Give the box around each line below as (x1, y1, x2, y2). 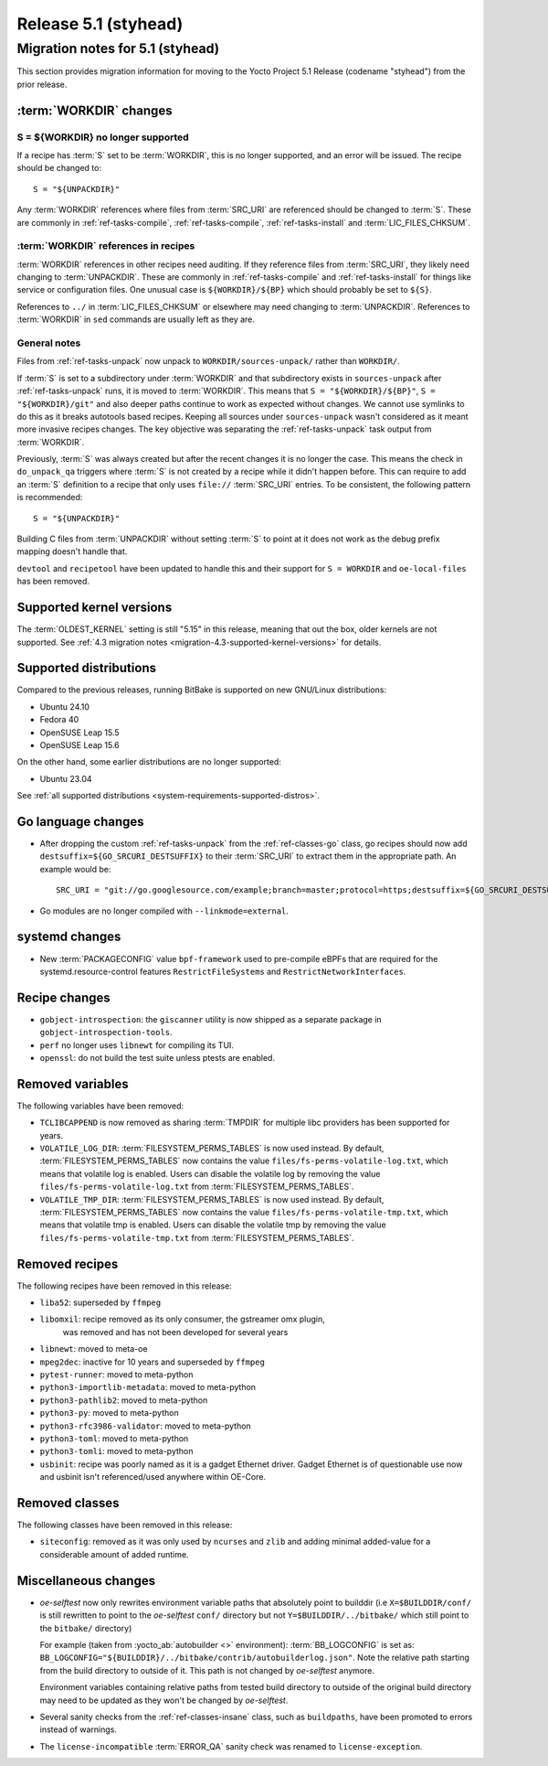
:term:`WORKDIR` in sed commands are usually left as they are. (16, 314, 256, 325)
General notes (16, 337, 81, 349)
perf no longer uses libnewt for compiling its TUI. (39, 1039, 235, 1051)
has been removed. (16, 576, 90, 587)
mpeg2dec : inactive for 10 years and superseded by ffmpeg (39, 1356, 265, 1367)
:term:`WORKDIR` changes (16, 102, 173, 118)
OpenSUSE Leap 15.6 (39, 739, 121, 750)
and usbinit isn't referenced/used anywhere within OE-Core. (39, 1472, 267, 1482)
